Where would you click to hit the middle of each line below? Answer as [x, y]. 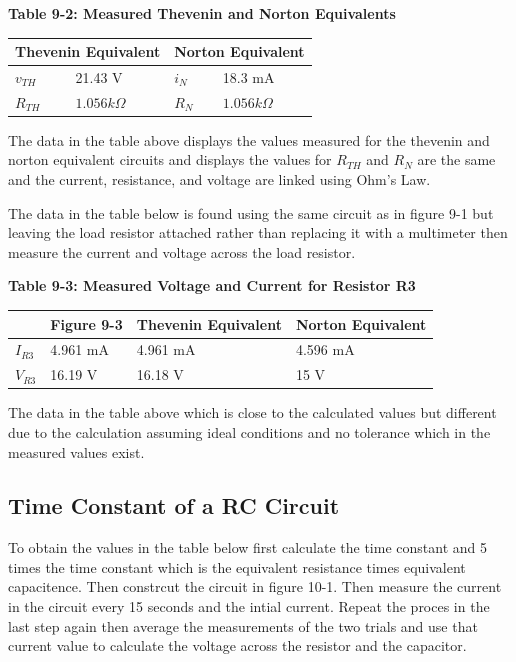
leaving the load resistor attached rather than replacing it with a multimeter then [258, 232]
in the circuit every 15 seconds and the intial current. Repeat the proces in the [249, 606]
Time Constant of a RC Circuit [174, 505]
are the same [456, 159]
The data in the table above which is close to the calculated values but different [252, 412]
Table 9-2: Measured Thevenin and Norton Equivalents [202, 13]
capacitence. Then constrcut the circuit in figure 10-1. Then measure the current [255, 586]
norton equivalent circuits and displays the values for [170, 159]
